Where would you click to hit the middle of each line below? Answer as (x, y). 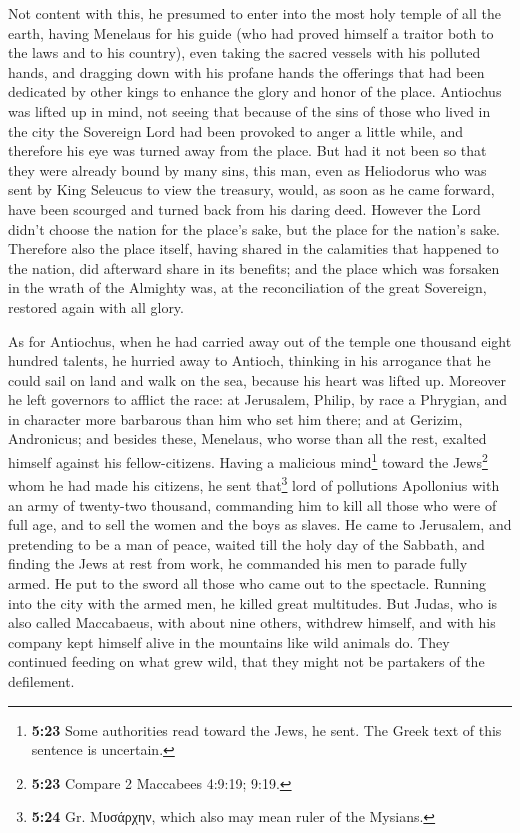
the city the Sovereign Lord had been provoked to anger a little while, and (235, 130)
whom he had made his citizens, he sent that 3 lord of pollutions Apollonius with (254, 483)
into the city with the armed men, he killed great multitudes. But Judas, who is (253, 602)
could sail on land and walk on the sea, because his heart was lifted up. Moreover (257, 379)
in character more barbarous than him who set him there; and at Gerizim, (235, 418)
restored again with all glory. (96, 306)
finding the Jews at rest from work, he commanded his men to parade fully (238, 563)
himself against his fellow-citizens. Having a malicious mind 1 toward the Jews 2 (248, 460)
